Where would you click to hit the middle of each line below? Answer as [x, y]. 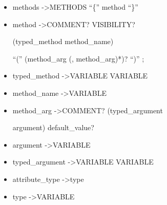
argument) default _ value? [53, 127]
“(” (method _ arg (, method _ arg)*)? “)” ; [78, 58]
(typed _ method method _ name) [63, 41]
